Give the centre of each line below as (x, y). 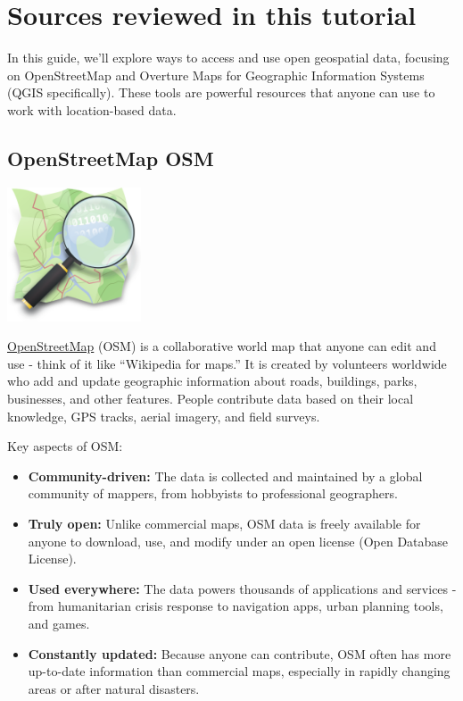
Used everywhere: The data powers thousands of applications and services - (242, 588)
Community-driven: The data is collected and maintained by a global (225, 476)
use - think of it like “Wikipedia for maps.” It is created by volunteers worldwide (227, 363)
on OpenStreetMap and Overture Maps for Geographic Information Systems (216, 75)
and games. (59, 624)
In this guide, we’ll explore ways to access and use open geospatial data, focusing (228, 58)
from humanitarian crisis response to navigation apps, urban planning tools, (236, 606)
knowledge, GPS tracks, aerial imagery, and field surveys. (164, 416)
